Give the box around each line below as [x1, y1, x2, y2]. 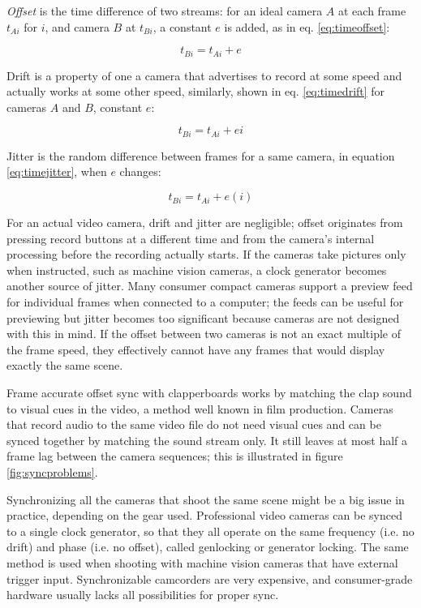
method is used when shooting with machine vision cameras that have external [6, 554, 398, 571]
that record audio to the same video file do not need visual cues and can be [6, 416, 381, 433]
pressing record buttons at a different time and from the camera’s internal [6, 229, 375, 246]
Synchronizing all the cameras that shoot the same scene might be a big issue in [6, 490, 405, 507]
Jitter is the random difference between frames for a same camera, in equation [6, 147, 395, 164]
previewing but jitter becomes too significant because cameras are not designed [6, 309, 400, 326]
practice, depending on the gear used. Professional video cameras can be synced [6, 507, 402, 524]
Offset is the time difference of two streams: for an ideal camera [6, 2, 323, 19]
